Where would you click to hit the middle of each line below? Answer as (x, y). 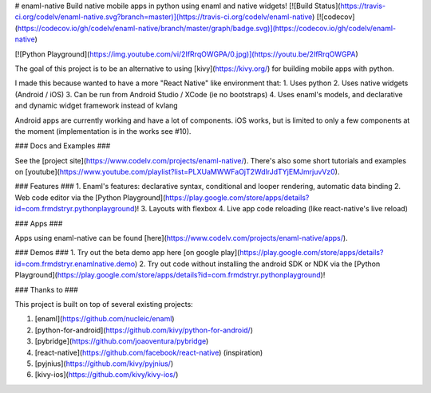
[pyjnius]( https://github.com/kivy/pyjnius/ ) (104, 364)
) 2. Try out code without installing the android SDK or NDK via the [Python (257, 264)
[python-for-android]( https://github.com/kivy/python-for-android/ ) (144, 330)
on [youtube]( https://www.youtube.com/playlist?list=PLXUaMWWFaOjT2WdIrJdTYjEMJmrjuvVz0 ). (177, 172)
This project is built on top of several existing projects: (104, 304)
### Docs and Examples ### (63, 146)
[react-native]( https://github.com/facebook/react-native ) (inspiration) (149, 352)
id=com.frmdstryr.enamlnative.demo (75, 264)
